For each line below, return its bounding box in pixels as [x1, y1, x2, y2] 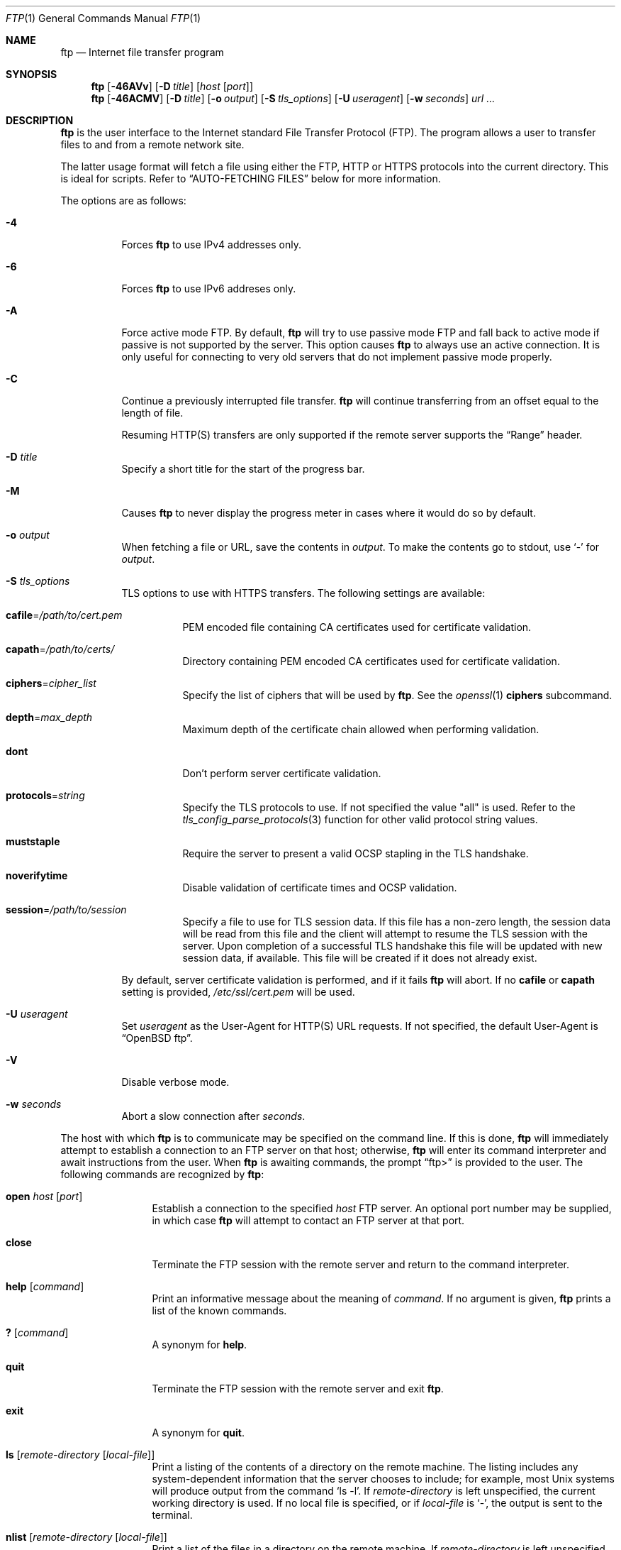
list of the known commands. [152, 1304, 287, 1317]
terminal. [152, 1509, 193, 1521]
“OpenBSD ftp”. [121, 1032, 193, 1044]
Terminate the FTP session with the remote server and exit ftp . [152, 1383, 444, 1395]
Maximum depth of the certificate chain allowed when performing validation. [182, 723, 539, 735]
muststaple [6, 835, 60, 847]
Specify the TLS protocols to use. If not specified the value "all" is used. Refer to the [182, 801, 576, 813]
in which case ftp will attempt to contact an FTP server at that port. [152, 1214, 465, 1226]
